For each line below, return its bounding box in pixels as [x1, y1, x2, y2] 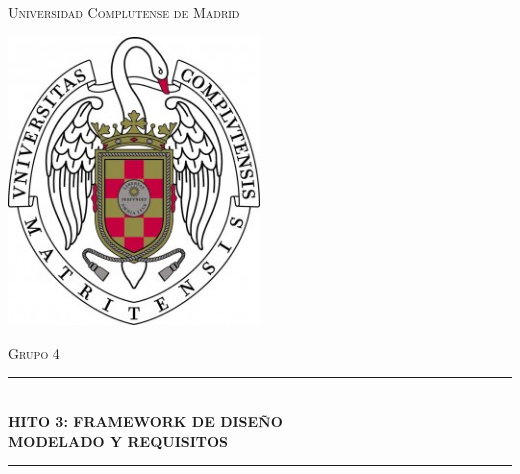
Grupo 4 [8, 342, 60, 363]
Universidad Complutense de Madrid [8, 2, 240, 22]
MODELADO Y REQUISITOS [8, 430, 229, 451]
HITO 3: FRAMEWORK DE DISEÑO [8, 410, 283, 431]
